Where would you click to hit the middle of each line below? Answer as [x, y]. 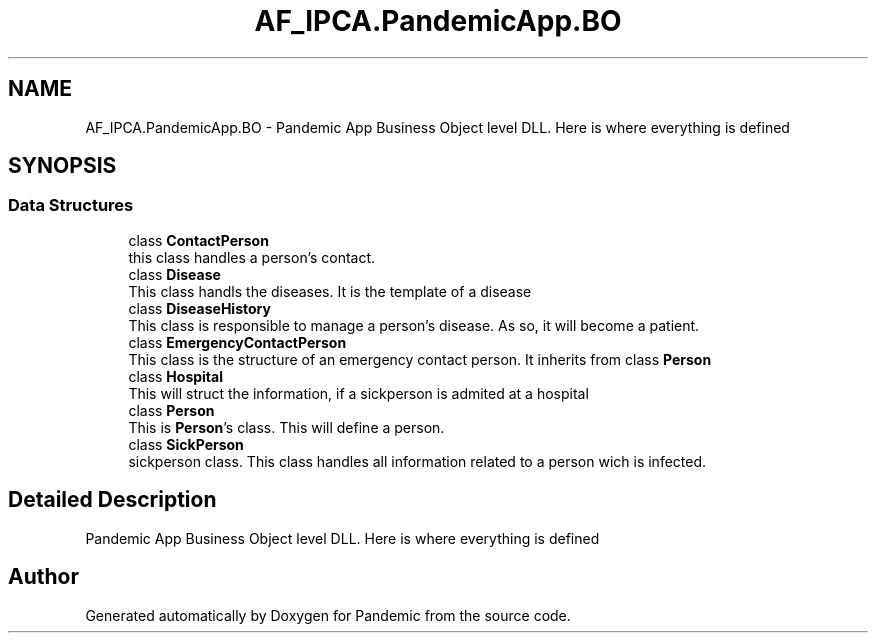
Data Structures [71, 205]
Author [43, 577]
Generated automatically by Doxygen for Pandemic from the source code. [328, 615]
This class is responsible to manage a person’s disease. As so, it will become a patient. [414, 325]
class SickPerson [186, 444]
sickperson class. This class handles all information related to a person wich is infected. [417, 461]
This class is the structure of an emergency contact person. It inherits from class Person [420, 359]
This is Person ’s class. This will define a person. [286, 427]
